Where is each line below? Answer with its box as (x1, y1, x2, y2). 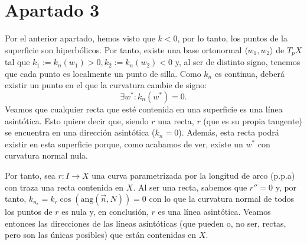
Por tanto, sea (5, 169, 55, 181)
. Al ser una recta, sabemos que (133, 180, 247, 193)
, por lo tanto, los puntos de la (177, 32, 288, 44)
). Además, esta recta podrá (178, 126, 279, 138)
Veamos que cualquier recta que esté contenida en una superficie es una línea (5, 102, 283, 115)
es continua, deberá (214, 67, 285, 79)
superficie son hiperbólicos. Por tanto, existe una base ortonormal (5, 43, 242, 56)
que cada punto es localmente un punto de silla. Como (5, 67, 201, 79)
